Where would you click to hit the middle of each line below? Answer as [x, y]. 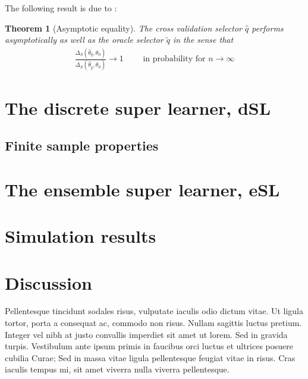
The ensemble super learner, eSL [142, 189]
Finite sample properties [82, 145]
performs [268, 28]
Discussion [48, 282]
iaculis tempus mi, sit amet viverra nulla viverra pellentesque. [117, 369]
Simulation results [81, 236]
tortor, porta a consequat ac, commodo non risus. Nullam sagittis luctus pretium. [153, 323]
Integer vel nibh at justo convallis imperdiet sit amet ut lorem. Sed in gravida [146, 334]
